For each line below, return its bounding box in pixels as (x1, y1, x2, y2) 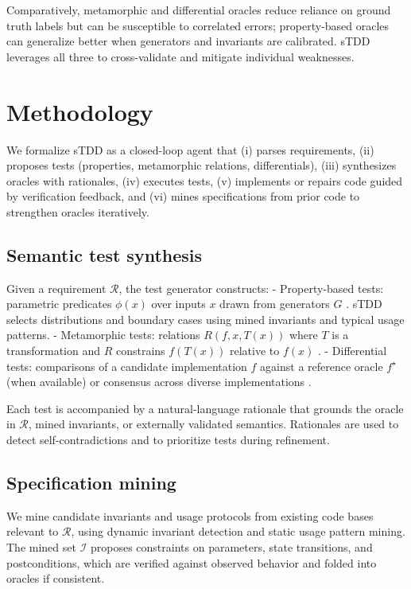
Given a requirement (6, 279, 107, 296)
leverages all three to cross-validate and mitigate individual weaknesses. (6, 48, 355, 64)
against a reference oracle (260, 357, 383, 374)
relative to (229, 342, 280, 359)
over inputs (151, 295, 206, 312)
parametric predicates (6, 295, 112, 312)
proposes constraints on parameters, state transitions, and (90, 539, 373, 555)
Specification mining (6, 470, 176, 494)
